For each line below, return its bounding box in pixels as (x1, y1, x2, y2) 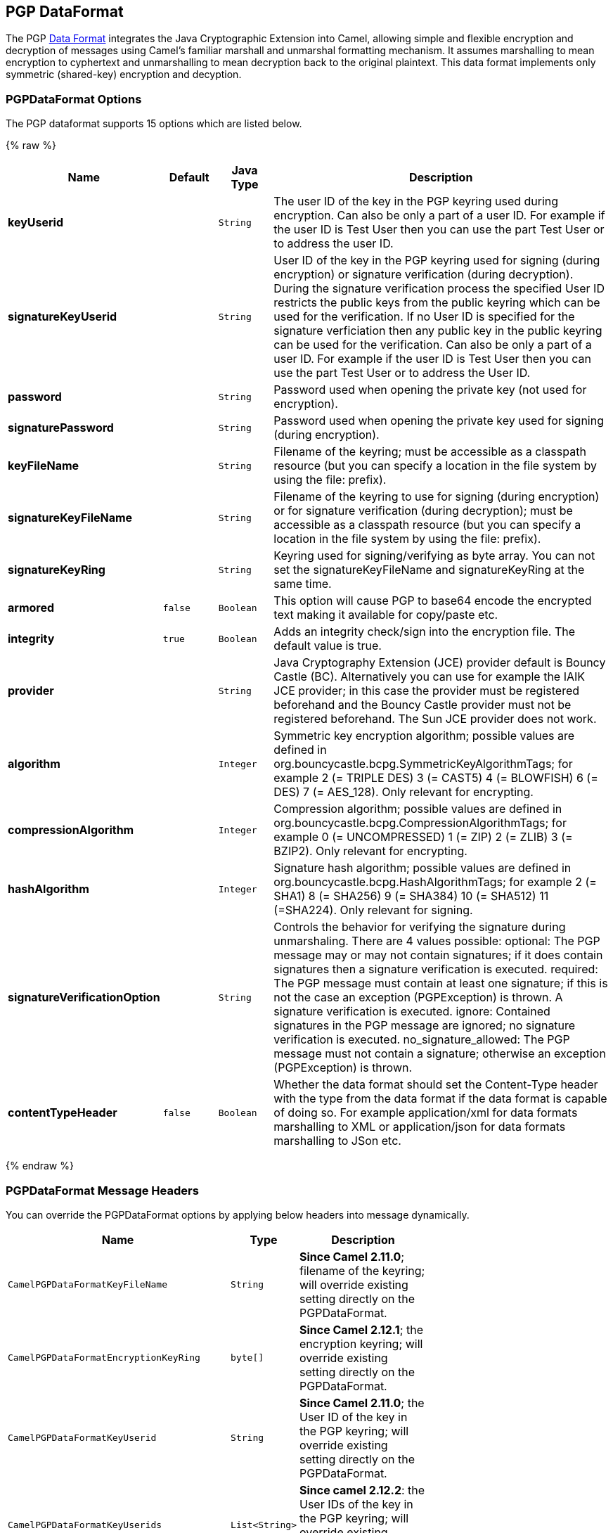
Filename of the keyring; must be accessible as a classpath (273, 444, 586, 459)
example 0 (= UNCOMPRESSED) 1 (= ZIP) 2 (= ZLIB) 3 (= (273, 830, 573, 845)
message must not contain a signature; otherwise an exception (273, 1046, 606, 1061)
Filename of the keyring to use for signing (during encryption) (273, 489, 600, 504)
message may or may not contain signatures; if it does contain (273, 948, 603, 963)
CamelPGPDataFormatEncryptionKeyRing (8, 1352, 200, 1364)
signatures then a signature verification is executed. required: (273, 962, 598, 977)
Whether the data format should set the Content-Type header (273, 1077, 598, 1092)
